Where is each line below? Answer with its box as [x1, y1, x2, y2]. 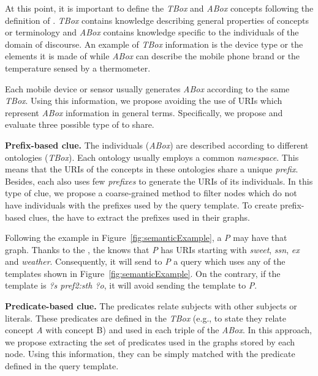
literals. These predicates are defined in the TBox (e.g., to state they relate [5, 311, 287, 324]
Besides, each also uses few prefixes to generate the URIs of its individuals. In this [5, 174, 313, 187]
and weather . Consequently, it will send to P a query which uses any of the [5, 255, 286, 268]
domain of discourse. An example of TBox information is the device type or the [5, 37, 303, 50]
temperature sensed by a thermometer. [5, 61, 151, 74]
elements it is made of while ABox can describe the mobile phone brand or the [5, 50, 300, 62]
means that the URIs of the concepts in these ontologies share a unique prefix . [5, 163, 298, 175]
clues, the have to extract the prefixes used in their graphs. [28, 210, 250, 223]
